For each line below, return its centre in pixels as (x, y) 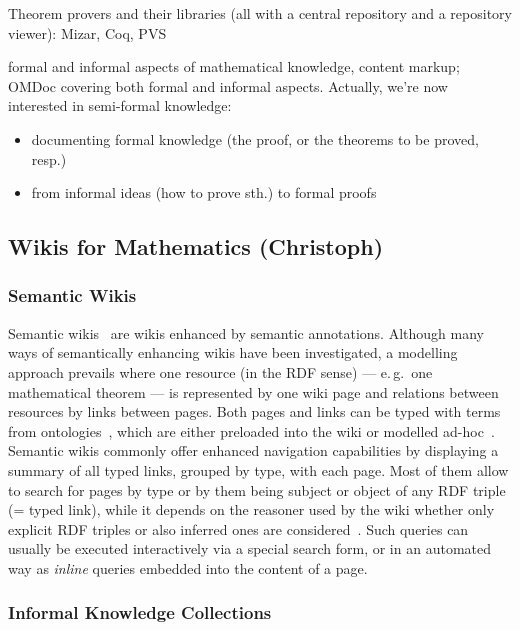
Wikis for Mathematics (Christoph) (196, 246)
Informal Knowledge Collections (140, 612)
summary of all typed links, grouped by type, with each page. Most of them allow (258, 469)
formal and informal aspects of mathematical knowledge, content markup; (234, 66)
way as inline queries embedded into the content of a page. (188, 567)
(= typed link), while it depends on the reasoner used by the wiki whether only (251, 509)
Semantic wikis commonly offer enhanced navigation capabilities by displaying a (253, 450)
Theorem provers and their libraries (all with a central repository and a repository (260, 13)
